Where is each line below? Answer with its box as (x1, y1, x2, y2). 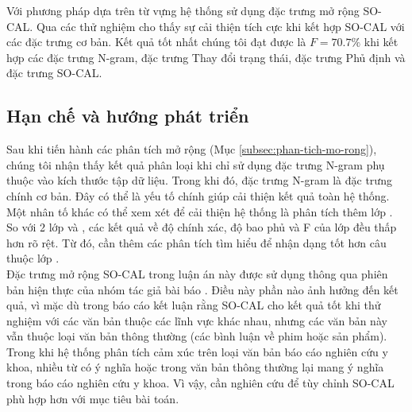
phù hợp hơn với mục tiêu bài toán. (6, 390, 179, 406)
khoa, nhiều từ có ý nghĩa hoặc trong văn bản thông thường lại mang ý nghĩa (6, 359, 384, 375)
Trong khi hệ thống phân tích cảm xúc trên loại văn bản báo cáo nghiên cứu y (6, 343, 388, 360)
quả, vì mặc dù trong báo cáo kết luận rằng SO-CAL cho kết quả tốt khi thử (6, 297, 381, 313)
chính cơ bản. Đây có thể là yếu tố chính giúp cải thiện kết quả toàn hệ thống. (6, 187, 390, 204)
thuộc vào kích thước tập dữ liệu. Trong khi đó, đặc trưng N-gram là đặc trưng (6, 172, 392, 189)
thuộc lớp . (6, 250, 60, 266)
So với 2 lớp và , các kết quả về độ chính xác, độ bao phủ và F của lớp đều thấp (6, 219, 397, 235)
